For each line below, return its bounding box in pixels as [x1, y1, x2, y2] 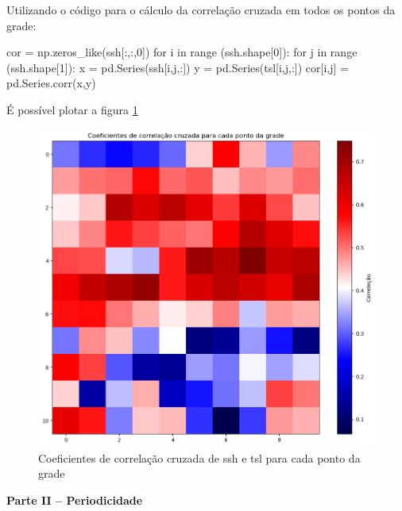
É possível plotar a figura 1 [6, 101, 138, 117]
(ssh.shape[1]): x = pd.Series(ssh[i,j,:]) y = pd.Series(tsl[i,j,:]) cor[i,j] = [6, 59, 349, 75]
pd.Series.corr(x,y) [6, 75, 96, 91]
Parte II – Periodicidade [6, 491, 143, 508]
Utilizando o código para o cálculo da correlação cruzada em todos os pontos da [6, 2, 396, 17]
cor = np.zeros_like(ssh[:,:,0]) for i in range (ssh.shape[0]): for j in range [6, 44, 358, 60]
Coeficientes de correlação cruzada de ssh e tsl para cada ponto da [38, 449, 361, 466]
